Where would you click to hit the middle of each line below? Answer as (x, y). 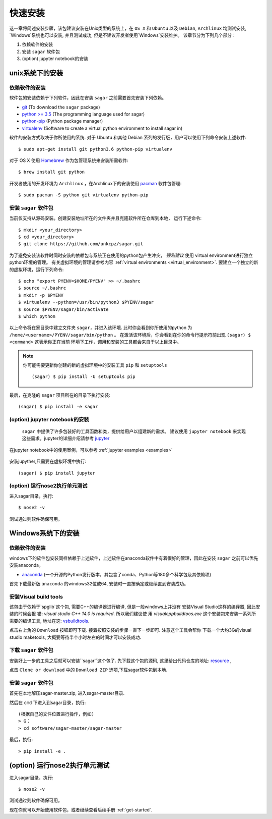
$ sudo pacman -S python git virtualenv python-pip (83, 195)
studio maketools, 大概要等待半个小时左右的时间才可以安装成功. (75, 637)
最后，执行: (21, 740)
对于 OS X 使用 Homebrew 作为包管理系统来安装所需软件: (69, 160)
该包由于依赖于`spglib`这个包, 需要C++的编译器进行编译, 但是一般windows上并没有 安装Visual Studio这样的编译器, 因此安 (135, 607)
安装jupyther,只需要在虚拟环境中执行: (48, 461)
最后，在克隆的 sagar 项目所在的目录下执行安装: (60, 395)
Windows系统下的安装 (44, 533)
